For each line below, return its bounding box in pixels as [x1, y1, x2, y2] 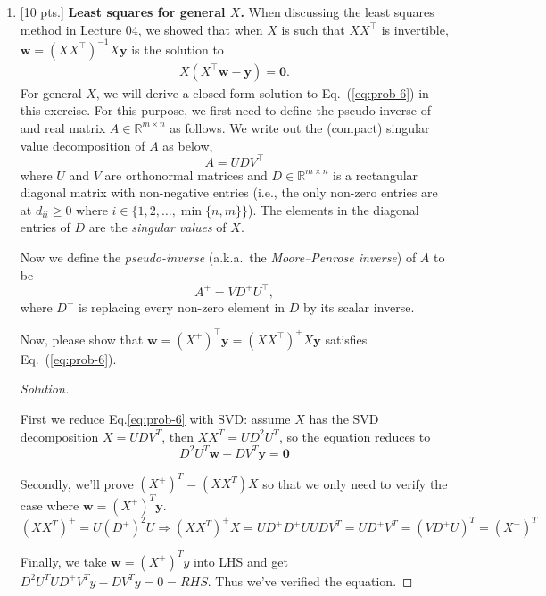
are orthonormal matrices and [104, 165, 268, 184]
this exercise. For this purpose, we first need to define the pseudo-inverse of [20, 101, 431, 120]
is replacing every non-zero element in [78, 297, 285, 316]
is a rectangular [333, 165, 418, 184]
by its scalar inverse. [303, 297, 415, 316]
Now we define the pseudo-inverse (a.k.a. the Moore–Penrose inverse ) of [20, 247, 417, 266]
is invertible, [381, 20, 449, 38]
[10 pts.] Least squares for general [20, 3, 226, 21]
